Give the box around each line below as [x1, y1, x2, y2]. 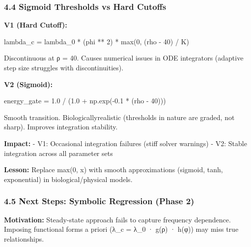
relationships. [4, 233, 44, 244]
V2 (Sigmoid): [4, 79, 53, 89]
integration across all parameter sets [4, 148, 113, 158]
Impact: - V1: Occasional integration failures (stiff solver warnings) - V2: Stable [4, 138, 247, 148]
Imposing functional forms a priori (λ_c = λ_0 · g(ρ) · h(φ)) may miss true [4, 224, 239, 234]
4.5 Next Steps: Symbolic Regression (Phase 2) [4, 195, 195, 207]
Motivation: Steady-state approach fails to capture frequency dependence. [4, 214, 231, 224]
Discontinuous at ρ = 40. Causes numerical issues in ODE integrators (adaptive [4, 53, 244, 63]
